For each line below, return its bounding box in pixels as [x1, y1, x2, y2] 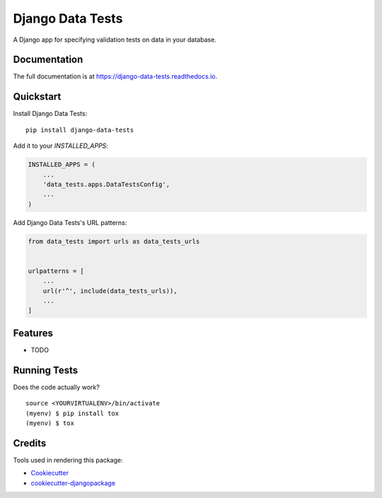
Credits [13, 437, 47, 449]
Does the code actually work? [13, 383, 100, 391]
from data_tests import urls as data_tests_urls [28, 237, 200, 245]
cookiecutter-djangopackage [30, 478, 116, 487]
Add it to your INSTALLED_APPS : [13, 141, 109, 150]
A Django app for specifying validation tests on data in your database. [13, 35, 217, 44]
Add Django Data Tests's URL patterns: [13, 218, 127, 226]
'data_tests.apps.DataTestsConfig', [42, 180, 170, 188]
